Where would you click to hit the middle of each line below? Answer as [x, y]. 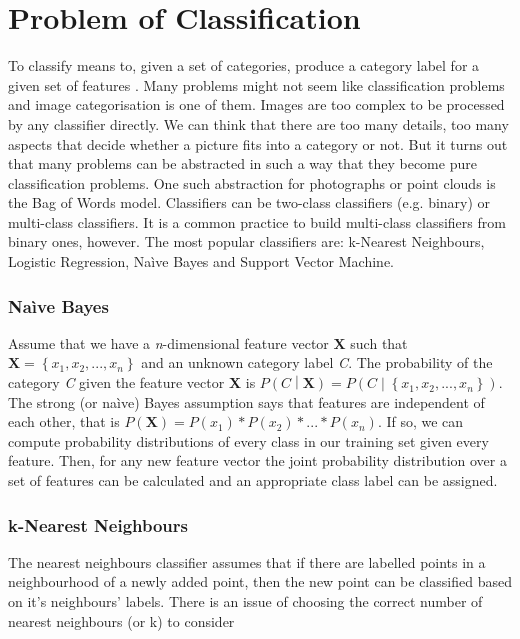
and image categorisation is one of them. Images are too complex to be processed [256, 104]
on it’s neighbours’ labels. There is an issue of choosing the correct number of [245, 601]
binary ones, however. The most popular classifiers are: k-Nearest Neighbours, [246, 241]
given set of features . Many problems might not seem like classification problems [256, 84]
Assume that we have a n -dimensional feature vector [168, 342]
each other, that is [64, 421]
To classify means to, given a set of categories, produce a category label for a [244, 65]
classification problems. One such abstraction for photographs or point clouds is [252, 182]
